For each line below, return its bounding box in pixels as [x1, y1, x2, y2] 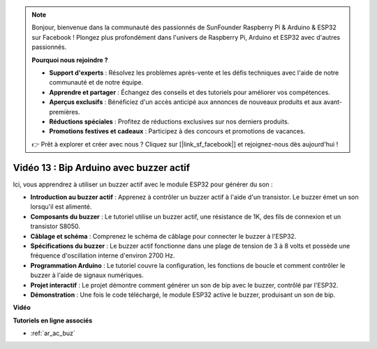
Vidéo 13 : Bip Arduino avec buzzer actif [13, 161, 191, 174]
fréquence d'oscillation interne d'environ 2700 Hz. [30, 251, 175, 260]
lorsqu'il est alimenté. [30, 202, 92, 211]
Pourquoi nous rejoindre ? [31, 56, 108, 64]
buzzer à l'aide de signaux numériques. [30, 271, 145, 279]
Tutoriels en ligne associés [13, 316, 93, 325]
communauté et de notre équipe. [49, 78, 144, 87]
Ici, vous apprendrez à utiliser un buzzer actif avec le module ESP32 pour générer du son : [13, 180, 274, 188]
